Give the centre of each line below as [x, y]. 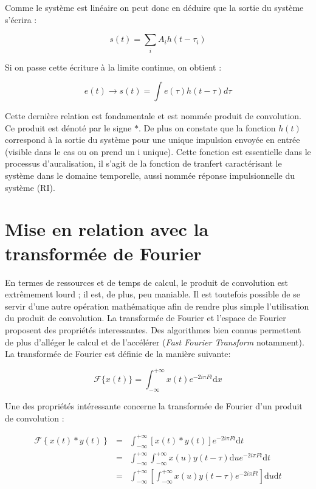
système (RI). [30, 187]
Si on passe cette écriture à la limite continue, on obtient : [113, 67]
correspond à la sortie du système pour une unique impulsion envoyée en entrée [153, 140]
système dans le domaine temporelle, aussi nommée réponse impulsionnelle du [150, 175]
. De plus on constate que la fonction [207, 127]
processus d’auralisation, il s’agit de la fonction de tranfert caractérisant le [143, 163]
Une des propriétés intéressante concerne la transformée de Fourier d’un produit [154, 406]
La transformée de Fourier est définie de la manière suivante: [118, 354]
